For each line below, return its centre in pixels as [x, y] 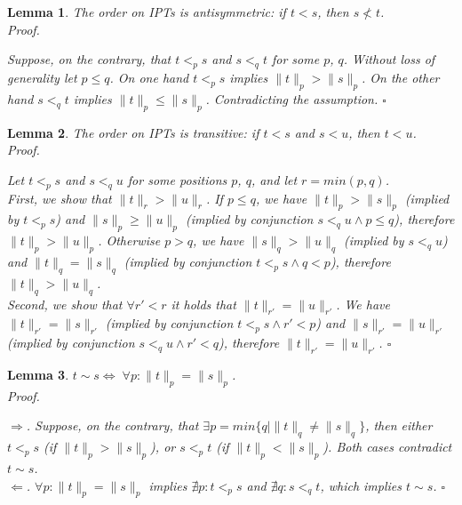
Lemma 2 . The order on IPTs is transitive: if [133, 132]
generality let [42, 77]
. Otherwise [129, 240]
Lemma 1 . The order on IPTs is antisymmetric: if [147, 12]
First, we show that [60, 198]
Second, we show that [65, 304]
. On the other [401, 77]
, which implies [361, 485]
